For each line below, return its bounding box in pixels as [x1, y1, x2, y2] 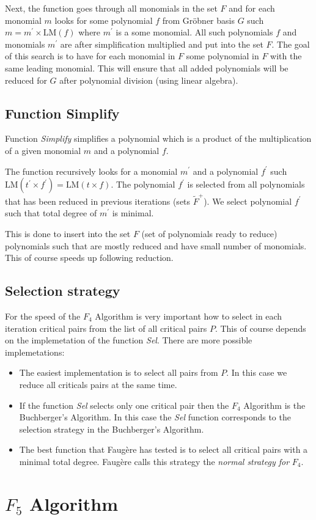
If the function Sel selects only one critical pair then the [19, 398, 229, 411]
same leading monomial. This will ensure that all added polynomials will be [5, 61, 288, 74]
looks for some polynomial [54, 13, 153, 26]
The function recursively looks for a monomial [5, 164, 178, 177]
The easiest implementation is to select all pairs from [19, 366, 218, 379]
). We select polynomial [204, 194, 292, 207]
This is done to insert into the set [5, 227, 131, 240]
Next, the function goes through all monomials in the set [5, 2, 218, 14]
